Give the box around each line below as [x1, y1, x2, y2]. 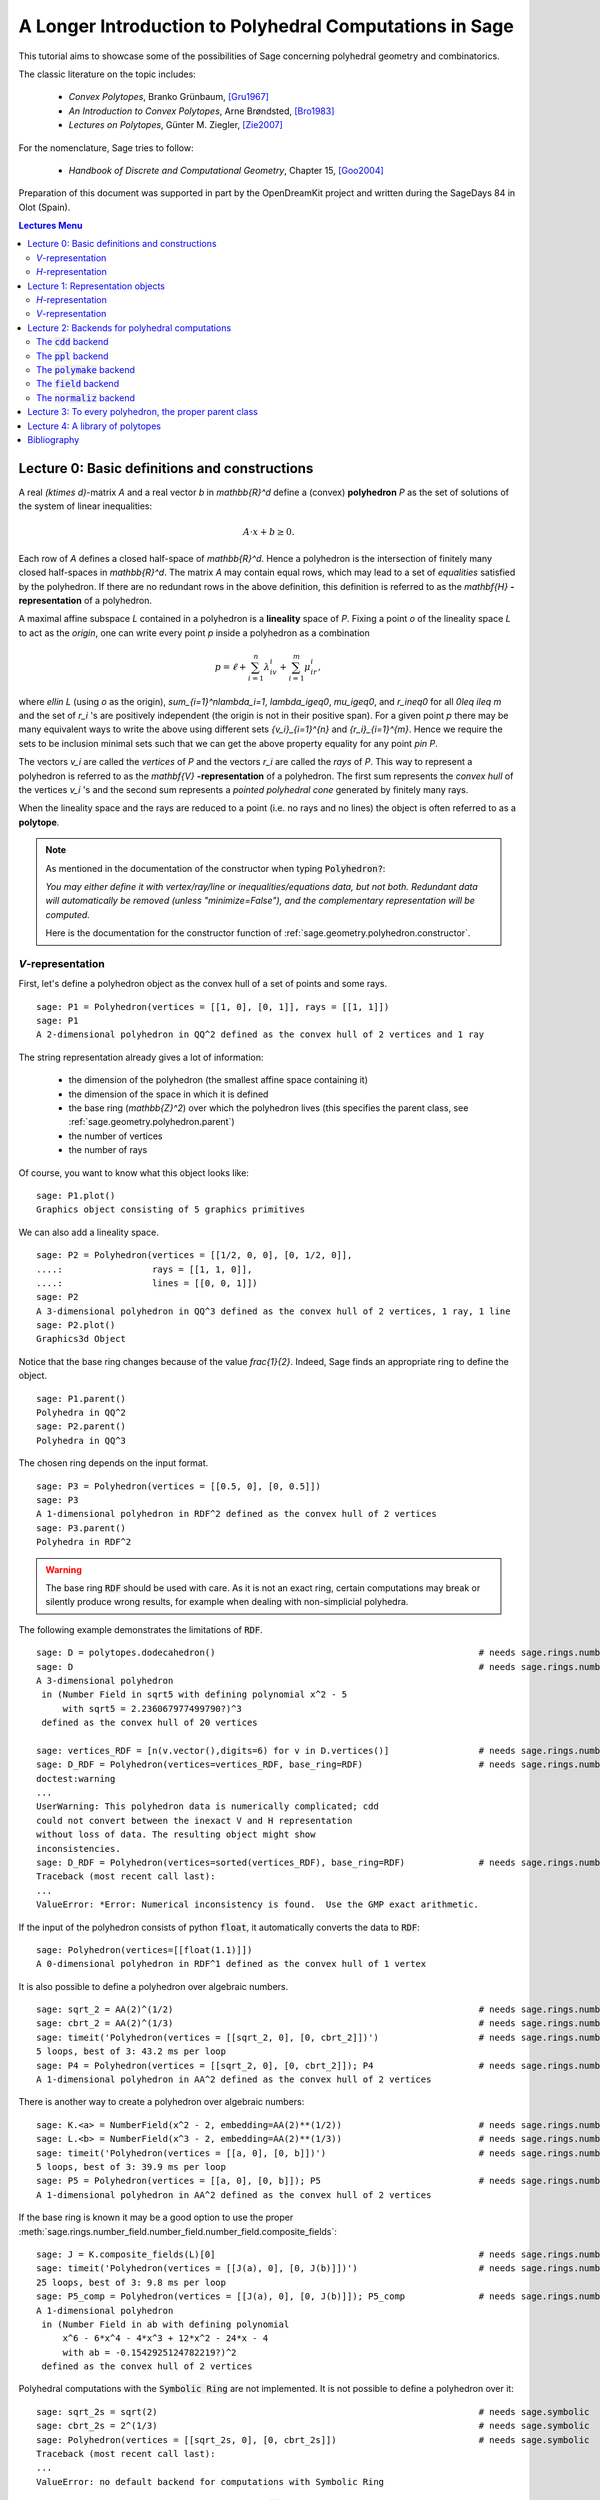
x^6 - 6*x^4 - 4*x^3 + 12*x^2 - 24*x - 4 [62, 2333, 269, 2344]
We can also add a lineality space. [18, 1226, 159, 1238]
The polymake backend [36, 363, 135, 375]
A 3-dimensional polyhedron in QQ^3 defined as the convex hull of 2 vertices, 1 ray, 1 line [36, 1305, 511, 1317]
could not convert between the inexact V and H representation [36, 1815, 353, 1826]
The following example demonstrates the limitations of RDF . [18, 1623, 264, 1635]
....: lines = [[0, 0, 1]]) [36, 1277, 259, 1289]
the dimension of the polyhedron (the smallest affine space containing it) [68, 1074, 369, 1086]
